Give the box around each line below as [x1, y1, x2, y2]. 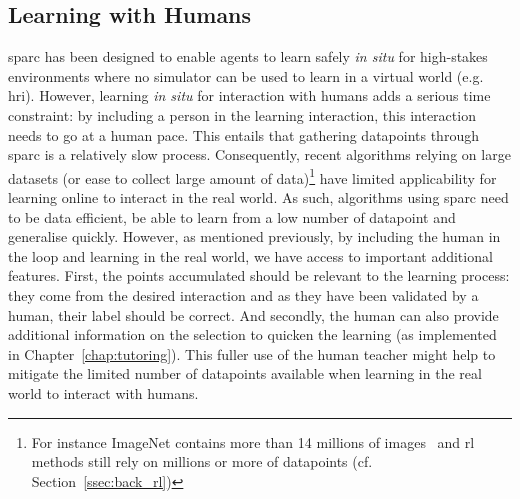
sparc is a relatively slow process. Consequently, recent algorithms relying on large [8, 144, 511, 165]
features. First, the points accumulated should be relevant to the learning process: [8, 265, 510, 286]
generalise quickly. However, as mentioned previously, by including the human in [8, 226, 501, 247]
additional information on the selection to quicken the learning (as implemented [8, 324, 497, 345]
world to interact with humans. [8, 382, 199, 403]
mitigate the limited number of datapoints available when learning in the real [8, 363, 482, 384]
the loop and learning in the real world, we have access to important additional [8, 245, 493, 266]
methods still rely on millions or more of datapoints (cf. [31, 451, 373, 472]
